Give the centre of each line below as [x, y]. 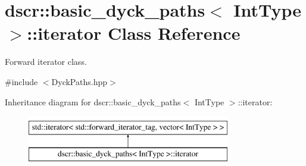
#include [21, 81]
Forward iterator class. [46, 62]
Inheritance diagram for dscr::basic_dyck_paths [93, 101]
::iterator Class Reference [134, 33]
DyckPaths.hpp [79, 81]
